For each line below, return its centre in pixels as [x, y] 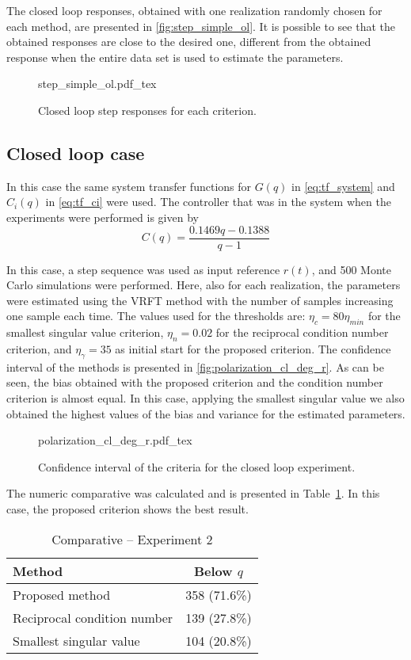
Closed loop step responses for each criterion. [147, 110]
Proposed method [62, 594]
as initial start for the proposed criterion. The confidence [253, 348]
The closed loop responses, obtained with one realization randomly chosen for [194, 10]
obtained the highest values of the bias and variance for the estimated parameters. [206, 413]
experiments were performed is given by [103, 217]
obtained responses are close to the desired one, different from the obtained [189, 42]
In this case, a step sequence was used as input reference [143, 269]
